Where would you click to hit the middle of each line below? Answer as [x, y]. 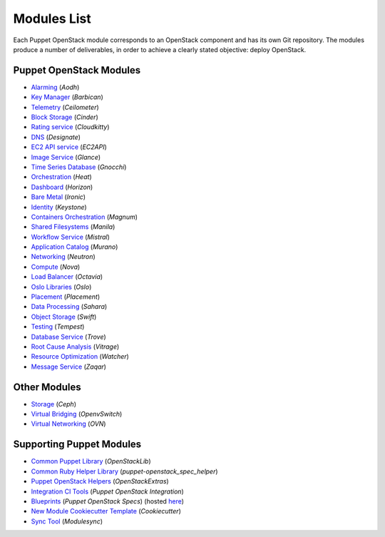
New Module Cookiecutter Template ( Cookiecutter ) [106, 511]
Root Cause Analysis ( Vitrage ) [75, 347]
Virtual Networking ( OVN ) [68, 424]
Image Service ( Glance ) [66, 157]
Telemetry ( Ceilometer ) [65, 107]
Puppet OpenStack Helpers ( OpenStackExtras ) [100, 481]
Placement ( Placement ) [65, 297]
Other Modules [47, 387]
